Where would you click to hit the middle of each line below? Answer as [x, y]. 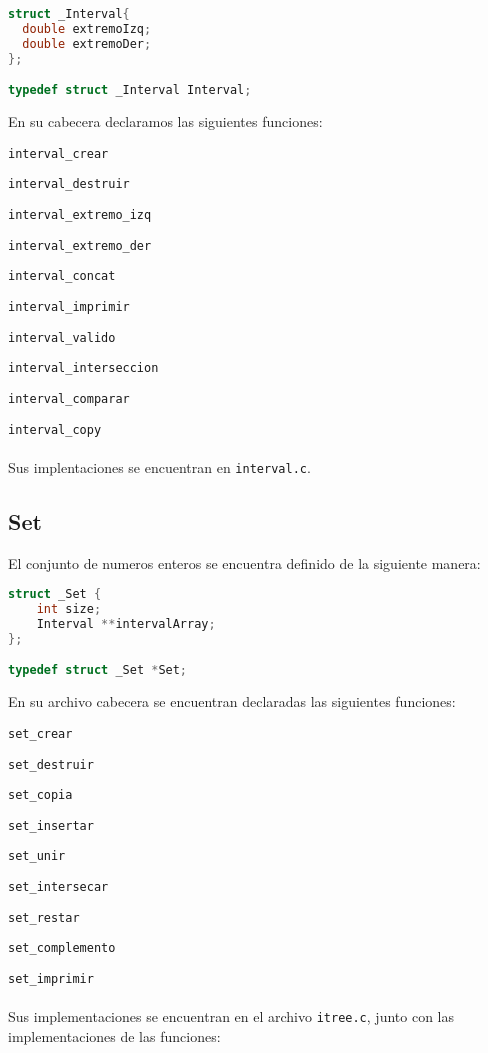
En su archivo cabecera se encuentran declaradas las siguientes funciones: [232, 701]
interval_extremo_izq [80, 214]
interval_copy [55, 429]
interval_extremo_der [80, 245]
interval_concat [62, 276]
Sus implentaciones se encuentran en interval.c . [159, 466]
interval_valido [62, 337]
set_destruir [51, 764]
